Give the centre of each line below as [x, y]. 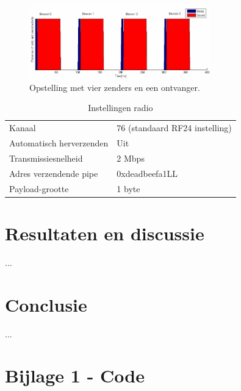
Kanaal [23, 128]
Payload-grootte [39, 188]
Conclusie [46, 304]
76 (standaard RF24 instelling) [174, 128]
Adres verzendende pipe [54, 173]
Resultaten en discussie [105, 233]
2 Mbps [131, 158]
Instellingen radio [120, 108]
